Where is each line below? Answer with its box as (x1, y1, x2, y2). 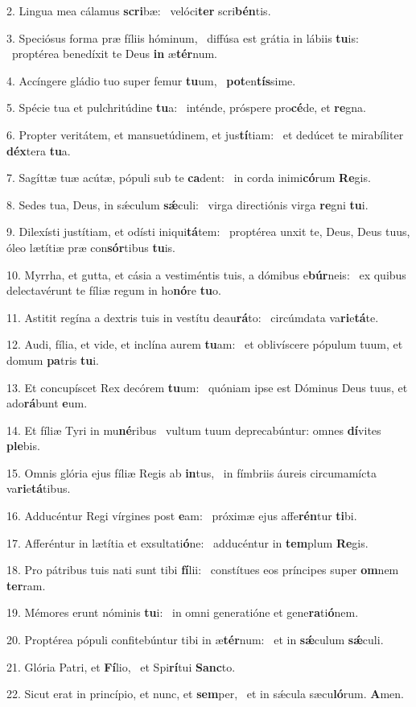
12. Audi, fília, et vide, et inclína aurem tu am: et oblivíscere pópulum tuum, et (6, 336, 403, 353)
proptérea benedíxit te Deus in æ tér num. (11, 45, 217, 62)
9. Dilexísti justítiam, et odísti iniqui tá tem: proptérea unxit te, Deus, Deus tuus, (6, 223, 410, 240)
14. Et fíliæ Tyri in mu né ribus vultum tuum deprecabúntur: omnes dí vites (6, 421, 381, 438)
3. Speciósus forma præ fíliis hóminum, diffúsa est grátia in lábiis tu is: (6, 29, 359, 46)
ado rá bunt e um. (6, 395, 88, 411)
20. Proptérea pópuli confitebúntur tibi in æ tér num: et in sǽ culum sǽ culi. (6, 631, 384, 648)
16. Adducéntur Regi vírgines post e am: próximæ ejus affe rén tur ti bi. (6, 507, 357, 524)
